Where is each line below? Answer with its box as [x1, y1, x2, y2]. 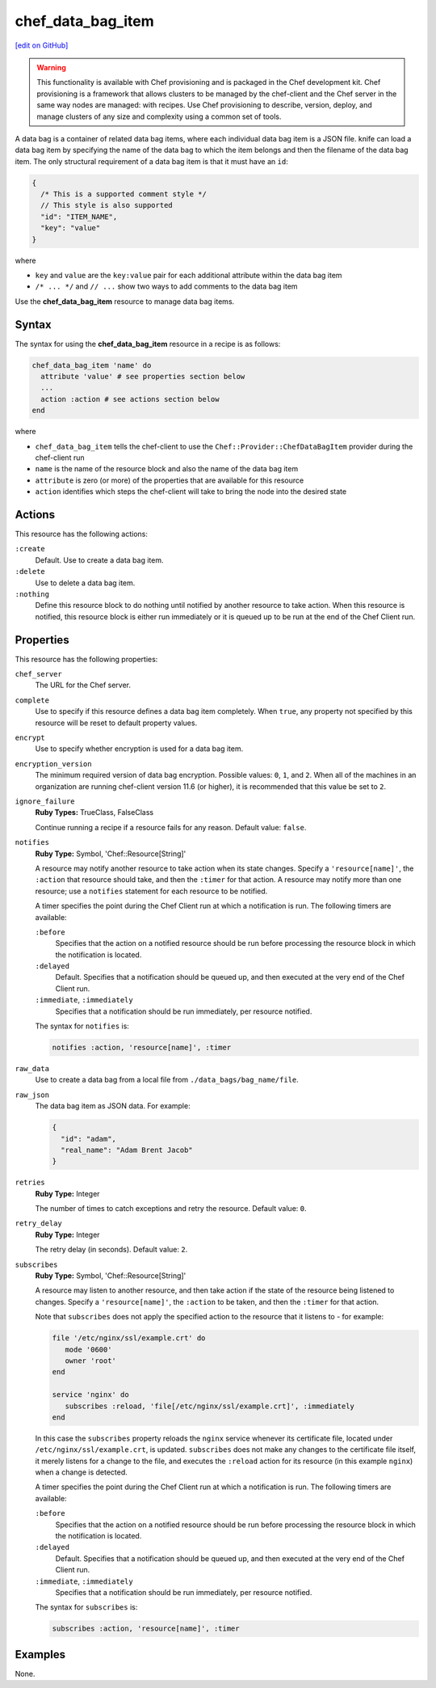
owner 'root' [65, 1356, 117, 1365]
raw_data [15, 1064, 50, 1073]
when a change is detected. [35, 1467, 128, 1477]
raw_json [15, 1090, 50, 1099]
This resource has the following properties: [15, 654, 158, 664]
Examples [15, 1648, 66, 1661]
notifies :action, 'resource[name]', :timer [52, 1043, 232, 1053]
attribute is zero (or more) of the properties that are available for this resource [35, 475, 304, 485]
